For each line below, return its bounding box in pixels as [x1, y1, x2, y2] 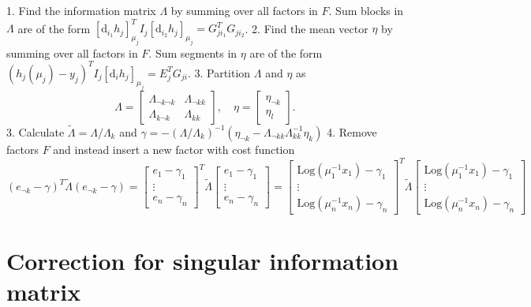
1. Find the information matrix [6, 2, 156, 18]
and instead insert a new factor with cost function [53, 140, 295, 157]
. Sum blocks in [328, 2, 404, 18]
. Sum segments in [148, 44, 237, 61]
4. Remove [327, 123, 377, 140]
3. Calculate [6, 123, 65, 140]
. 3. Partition [187, 64, 251, 80]
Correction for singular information [6, 245, 399, 277]
